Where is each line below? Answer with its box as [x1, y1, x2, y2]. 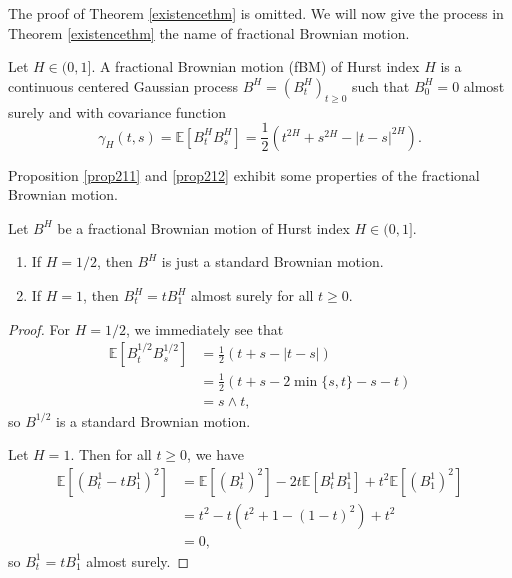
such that [351, 75, 410, 96]
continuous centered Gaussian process [8, 75, 238, 96]
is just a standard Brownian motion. [161, 251, 384, 272]
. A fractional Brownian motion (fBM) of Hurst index [91, 56, 420, 77]
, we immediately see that [125, 318, 284, 339]
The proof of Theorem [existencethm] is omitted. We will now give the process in [8, 3, 504, 23]
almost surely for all [191, 285, 314, 306]
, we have [187, 444, 244, 465]
